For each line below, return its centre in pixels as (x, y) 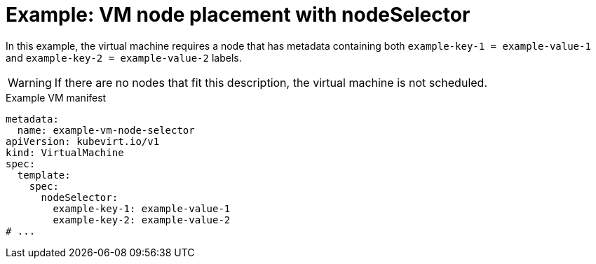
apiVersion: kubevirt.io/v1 (83, 141)
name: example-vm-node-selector (106, 130)
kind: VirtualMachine (65, 152)
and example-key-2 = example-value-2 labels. (124, 57)
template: (44, 175)
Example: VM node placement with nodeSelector (238, 15)
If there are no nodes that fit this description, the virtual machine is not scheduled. (271, 82)
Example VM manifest (56, 97)
